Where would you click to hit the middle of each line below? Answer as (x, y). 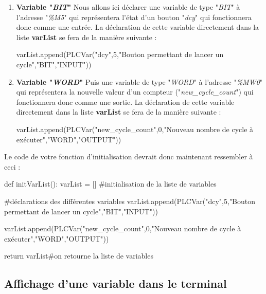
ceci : (12, 166)
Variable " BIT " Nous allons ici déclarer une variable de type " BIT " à (128, 7)
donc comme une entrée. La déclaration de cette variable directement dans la (138, 27)
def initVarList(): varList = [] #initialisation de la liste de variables (110, 184)
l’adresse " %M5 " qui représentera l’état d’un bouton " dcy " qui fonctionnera (134, 17)
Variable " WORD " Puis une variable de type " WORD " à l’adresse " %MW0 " (139, 81)
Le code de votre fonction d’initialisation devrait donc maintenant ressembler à (129, 157)
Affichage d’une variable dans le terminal (116, 283)
